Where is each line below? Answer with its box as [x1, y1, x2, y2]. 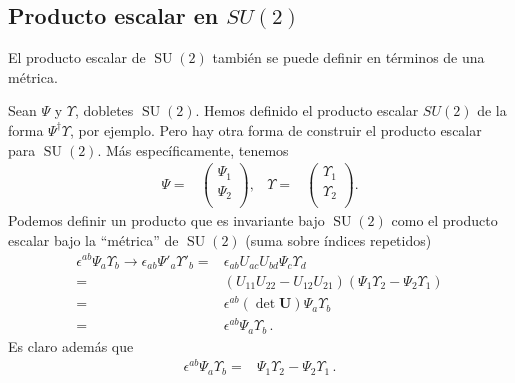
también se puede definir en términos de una [212, 47, 485, 68]
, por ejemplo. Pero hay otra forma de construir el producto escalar [70, 119, 482, 140]
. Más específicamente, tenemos [97, 139, 289, 160]
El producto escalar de [8, 47, 146, 68]
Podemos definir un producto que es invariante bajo [8, 210, 325, 231]
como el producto [391, 210, 498, 231]
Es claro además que [8, 335, 134, 356]
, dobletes [74, 100, 134, 121]
